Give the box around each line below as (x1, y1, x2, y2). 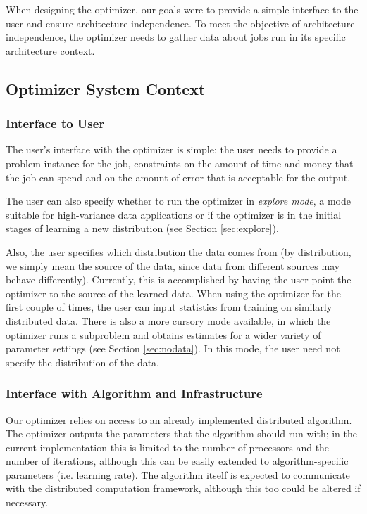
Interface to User (6, 115, 105, 132)
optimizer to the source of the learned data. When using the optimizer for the (6, 285, 341, 300)
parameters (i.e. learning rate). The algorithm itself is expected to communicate (6, 467, 350, 482)
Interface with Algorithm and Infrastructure (6, 385, 263, 402)
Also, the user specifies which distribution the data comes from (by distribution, (6, 244, 352, 259)
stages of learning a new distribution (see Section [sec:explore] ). (6, 221, 279, 236)
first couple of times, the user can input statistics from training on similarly (6, 300, 332, 314)
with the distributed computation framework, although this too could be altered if (6, 481, 361, 496)
